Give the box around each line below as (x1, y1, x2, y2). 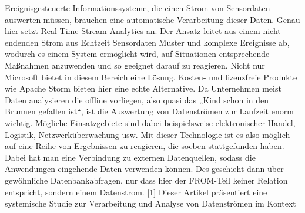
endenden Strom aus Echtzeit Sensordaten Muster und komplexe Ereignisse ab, (5, 36, 290, 48)
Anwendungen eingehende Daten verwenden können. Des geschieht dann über (5, 163, 284, 175)
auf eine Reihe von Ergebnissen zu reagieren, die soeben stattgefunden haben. (5, 140, 284, 152)
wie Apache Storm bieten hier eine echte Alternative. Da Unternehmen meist (5, 82, 281, 94)
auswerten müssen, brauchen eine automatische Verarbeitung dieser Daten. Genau (5, 13, 300, 25)
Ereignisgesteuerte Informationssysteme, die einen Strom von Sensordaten (5, 2, 270, 13)
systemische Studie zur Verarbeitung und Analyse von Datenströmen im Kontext (5, 197, 296, 209)
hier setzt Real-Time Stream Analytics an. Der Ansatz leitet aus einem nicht (5, 25, 281, 37)
